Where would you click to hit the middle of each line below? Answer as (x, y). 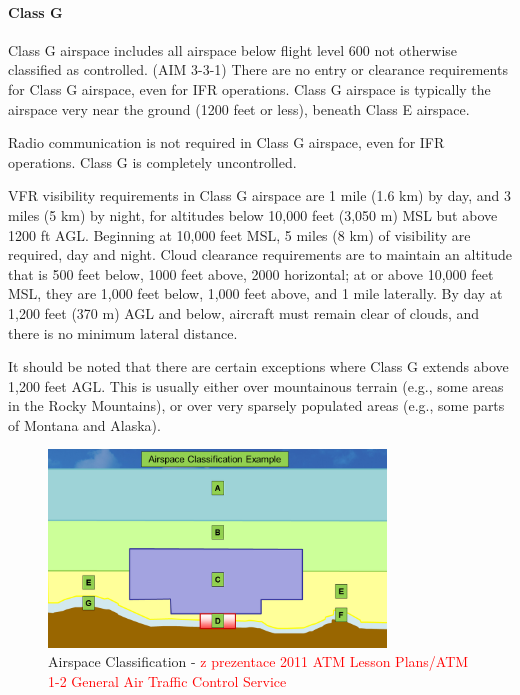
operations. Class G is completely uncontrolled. (152, 161)
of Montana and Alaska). (84, 424)
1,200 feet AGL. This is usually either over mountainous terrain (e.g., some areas (256, 385)
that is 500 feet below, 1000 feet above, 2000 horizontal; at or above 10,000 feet (251, 273)
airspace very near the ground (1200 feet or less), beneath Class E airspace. (239, 108)
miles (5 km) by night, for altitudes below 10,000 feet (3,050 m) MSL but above (253, 214)
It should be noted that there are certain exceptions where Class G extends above (258, 366)
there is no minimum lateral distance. (123, 332)
